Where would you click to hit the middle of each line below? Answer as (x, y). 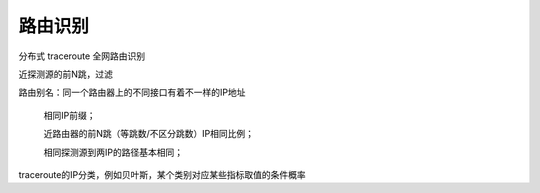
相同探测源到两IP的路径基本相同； (113, 152)
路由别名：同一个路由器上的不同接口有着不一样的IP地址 (132, 92)
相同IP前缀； (69, 115)
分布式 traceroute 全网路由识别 (82, 56)
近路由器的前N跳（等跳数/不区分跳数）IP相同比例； (149, 134)
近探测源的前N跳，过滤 (66, 74)
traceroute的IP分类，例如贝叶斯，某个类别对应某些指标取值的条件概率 (162, 174)
